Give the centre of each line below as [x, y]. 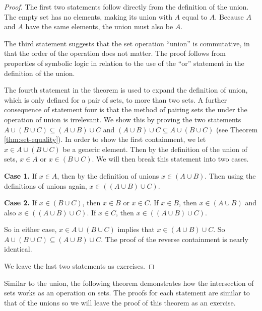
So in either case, [30, 229]
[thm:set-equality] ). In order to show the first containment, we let [105, 139]
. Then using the [230, 175]
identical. [18, 249]
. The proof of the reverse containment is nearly [175, 239]
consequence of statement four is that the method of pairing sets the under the [126, 109]
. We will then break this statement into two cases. [170, 159]
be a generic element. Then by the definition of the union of [155, 149]
